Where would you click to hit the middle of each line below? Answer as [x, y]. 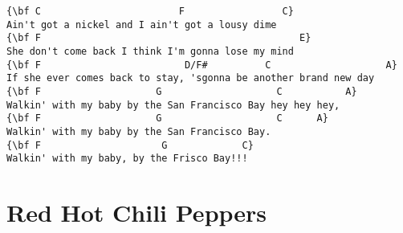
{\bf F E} [159, 38]
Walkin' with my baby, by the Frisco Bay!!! [127, 159]
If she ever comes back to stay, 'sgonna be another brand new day [191, 78]
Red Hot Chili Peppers [137, 213]
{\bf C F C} [150, 11]
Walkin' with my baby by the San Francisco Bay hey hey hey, [173, 105]
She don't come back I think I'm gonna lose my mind [150, 51]
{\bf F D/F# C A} [202, 65]
